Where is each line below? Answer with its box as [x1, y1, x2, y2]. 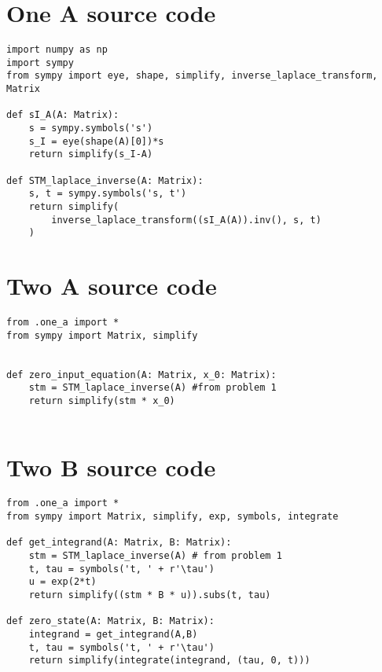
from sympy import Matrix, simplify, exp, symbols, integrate [6, 511, 339, 523]
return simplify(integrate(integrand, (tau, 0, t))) [28, 655, 310, 666]
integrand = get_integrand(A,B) [28, 629, 198, 641]
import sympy [6, 57, 74, 68]
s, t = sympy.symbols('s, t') [28, 188, 187, 200]
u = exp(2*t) [28, 576, 97, 588]
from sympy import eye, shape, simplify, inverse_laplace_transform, [6, 70, 378, 82]
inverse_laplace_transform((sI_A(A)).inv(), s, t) [51, 214, 321, 226]
